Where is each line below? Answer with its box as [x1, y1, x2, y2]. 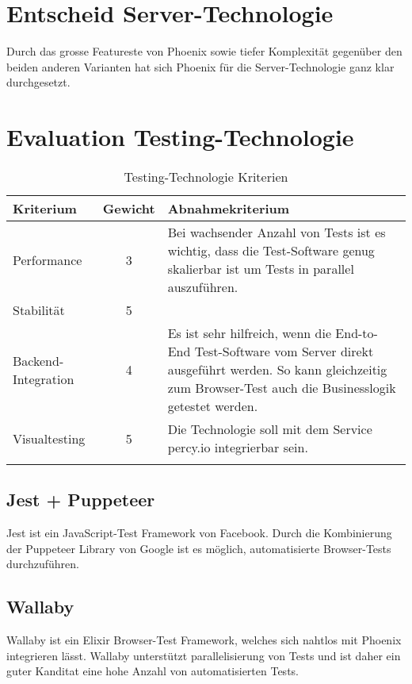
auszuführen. [167, 278, 238, 297]
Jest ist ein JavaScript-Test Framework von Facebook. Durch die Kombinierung [6, 525, 392, 541]
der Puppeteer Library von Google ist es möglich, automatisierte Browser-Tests [6, 540, 391, 556]
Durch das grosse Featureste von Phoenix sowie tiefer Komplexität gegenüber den [6, 43, 402, 60]
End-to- [335, 324, 378, 343]
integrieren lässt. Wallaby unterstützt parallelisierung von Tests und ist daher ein [6, 647, 401, 663]
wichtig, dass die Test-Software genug [167, 241, 375, 260]
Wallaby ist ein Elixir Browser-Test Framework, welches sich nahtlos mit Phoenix [6, 632, 402, 648]
